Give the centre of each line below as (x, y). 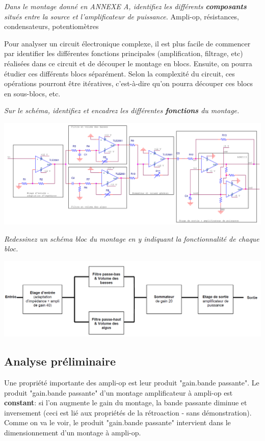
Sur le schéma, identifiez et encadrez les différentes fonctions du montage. (122, 110)
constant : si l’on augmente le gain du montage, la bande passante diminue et (126, 403)
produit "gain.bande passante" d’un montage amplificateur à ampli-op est (118, 392)
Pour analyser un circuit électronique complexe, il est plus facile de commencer (127, 43)
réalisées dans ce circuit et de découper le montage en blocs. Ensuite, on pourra (128, 63)
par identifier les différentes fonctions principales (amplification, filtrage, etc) (124, 53)
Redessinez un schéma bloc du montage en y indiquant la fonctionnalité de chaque (132, 238)
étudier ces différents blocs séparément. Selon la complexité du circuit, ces (120, 73)
